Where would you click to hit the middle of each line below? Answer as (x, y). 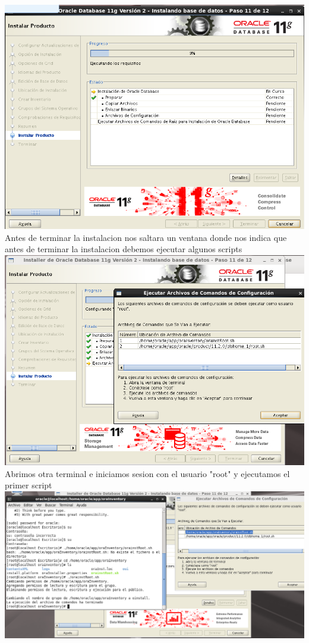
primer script (29, 485)
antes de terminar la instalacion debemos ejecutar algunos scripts (124, 249)
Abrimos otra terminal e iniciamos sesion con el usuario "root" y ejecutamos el (147, 473)
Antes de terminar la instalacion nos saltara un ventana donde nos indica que (146, 237)
